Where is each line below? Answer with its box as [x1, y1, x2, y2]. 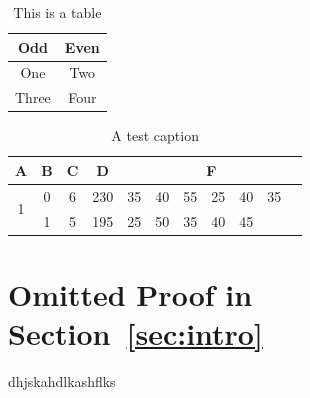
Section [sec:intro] [8, 313, 263, 354]
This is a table [13, 2, 102, 22]
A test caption [111, 125, 199, 146]
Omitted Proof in [8, 273, 253, 314]
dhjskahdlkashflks [8, 371, 116, 392]
